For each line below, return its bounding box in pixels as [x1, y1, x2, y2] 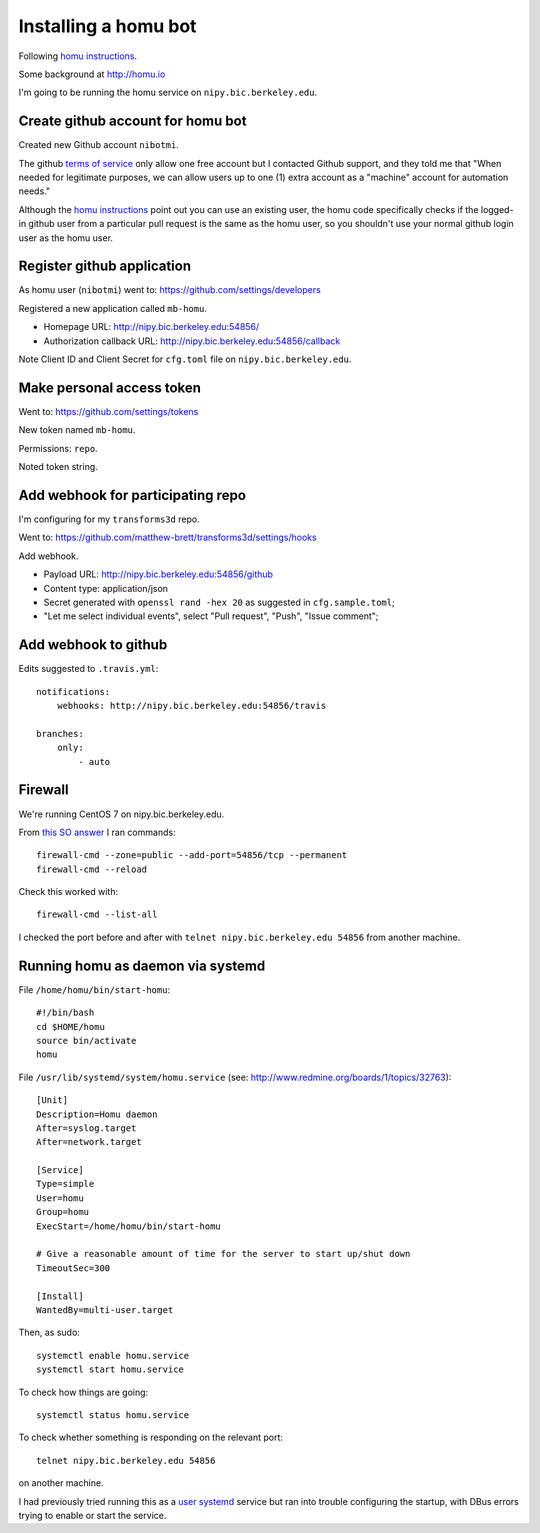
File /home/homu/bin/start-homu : [18, 983, 170, 995]
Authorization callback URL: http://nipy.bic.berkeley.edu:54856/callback [43, 335, 341, 347]
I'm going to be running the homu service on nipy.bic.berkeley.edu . [18, 86, 318, 99]
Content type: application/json [43, 582, 169, 594]
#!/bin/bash [36, 1007, 95, 1019]
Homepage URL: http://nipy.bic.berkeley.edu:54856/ [43, 321, 260, 333]
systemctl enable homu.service [36, 1350, 190, 1361]
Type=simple [36, 1178, 95, 1190]
